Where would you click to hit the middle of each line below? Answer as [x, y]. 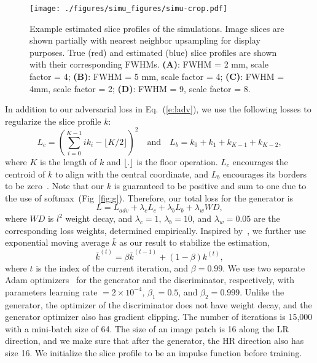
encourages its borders [264, 174]
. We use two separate [264, 267]
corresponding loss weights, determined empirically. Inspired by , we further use [155, 230]
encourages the [260, 161]
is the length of [68, 161]
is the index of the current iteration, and [112, 267]
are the [267, 218]
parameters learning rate [51, 291]
